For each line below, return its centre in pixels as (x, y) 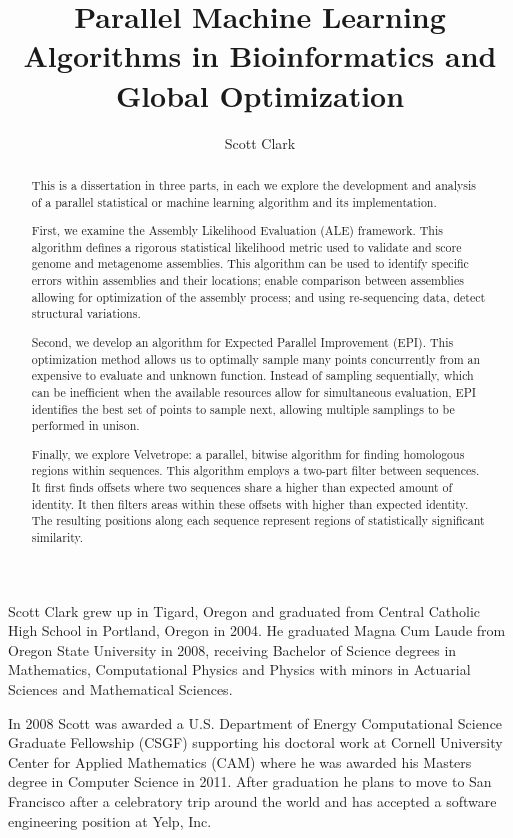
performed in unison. (85, 425)
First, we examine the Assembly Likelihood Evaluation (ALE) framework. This (237, 230)
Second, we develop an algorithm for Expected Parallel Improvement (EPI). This (242, 341)
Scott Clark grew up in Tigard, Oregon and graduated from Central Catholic (244, 610)
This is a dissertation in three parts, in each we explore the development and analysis (253, 184)
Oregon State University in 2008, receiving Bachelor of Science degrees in (232, 649)
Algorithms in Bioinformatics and (260, 55)
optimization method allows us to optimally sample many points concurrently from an (256, 358)
